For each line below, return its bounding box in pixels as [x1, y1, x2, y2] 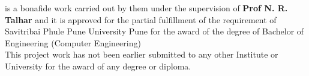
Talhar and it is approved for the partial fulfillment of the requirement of [5, 13, 277, 26]
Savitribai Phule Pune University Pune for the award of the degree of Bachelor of [5, 25, 304, 37]
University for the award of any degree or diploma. [5, 59, 191, 72]
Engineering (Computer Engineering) [5, 36, 141, 49]
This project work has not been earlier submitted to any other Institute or [5, 48, 278, 61]
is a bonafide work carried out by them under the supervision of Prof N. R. [5, 2, 288, 14]
